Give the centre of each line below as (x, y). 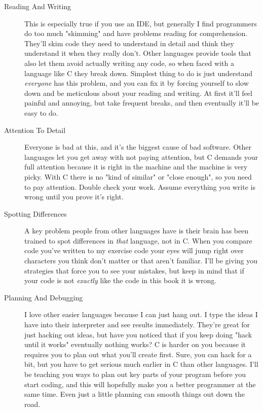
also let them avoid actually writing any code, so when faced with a (129, 63)
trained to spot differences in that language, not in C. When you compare (138, 240)
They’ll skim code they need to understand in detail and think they (129, 43)
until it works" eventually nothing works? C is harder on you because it (135, 344)
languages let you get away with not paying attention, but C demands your (141, 157)
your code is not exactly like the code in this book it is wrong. (121, 280)
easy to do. (41, 112)
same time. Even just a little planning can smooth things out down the (135, 394)
